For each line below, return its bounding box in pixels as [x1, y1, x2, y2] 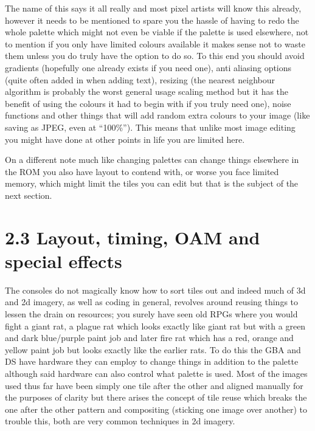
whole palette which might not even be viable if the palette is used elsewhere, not [5, 26, 309, 38]
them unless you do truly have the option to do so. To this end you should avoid [5, 49, 305, 62]
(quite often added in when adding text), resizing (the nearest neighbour [5, 73, 275, 86]
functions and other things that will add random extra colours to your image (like [5, 109, 310, 122]
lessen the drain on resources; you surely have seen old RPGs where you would [5, 308, 298, 320]
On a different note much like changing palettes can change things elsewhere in [5, 153, 299, 166]
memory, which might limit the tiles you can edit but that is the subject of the [5, 177, 299, 190]
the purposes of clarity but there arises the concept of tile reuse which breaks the [5, 391, 307, 404]
